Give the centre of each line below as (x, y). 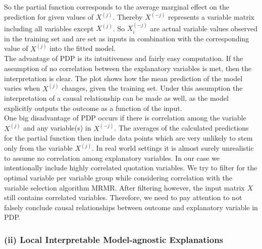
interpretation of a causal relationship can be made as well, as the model (116, 98)
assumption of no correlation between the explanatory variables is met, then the (128, 68)
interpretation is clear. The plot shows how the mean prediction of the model (123, 78)
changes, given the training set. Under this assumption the (152, 88)
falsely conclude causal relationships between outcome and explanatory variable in (131, 207)
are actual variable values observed (204, 28)
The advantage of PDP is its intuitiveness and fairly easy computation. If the (124, 58)
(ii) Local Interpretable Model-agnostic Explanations (114, 239)
